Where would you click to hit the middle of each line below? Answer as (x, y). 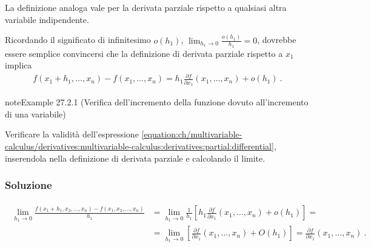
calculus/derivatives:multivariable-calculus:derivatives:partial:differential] (139, 146)
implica (18, 65)
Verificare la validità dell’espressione (72, 134)
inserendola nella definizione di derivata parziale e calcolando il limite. (135, 158)
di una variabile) (35, 114)
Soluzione (28, 185)
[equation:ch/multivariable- (192, 134)
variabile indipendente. (47, 19)
